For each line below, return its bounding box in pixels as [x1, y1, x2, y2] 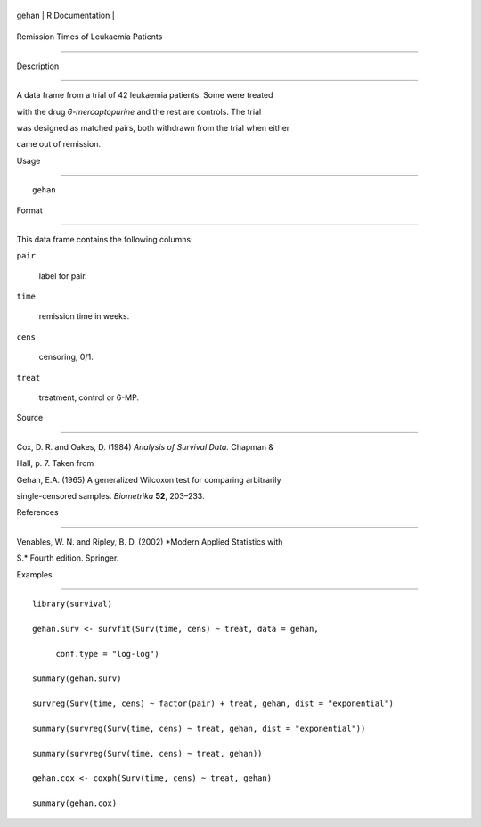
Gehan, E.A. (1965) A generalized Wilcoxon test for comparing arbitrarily [16, 474, 281, 485]
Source [16, 413, 44, 423]
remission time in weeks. [38, 311, 130, 322]
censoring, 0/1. [38, 352, 94, 363]
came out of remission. [16, 139, 102, 150]
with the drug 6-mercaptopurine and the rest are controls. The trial [16, 106, 262, 117]
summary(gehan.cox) [32, 798, 118, 808]
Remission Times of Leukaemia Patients [16, 31, 163, 42]
